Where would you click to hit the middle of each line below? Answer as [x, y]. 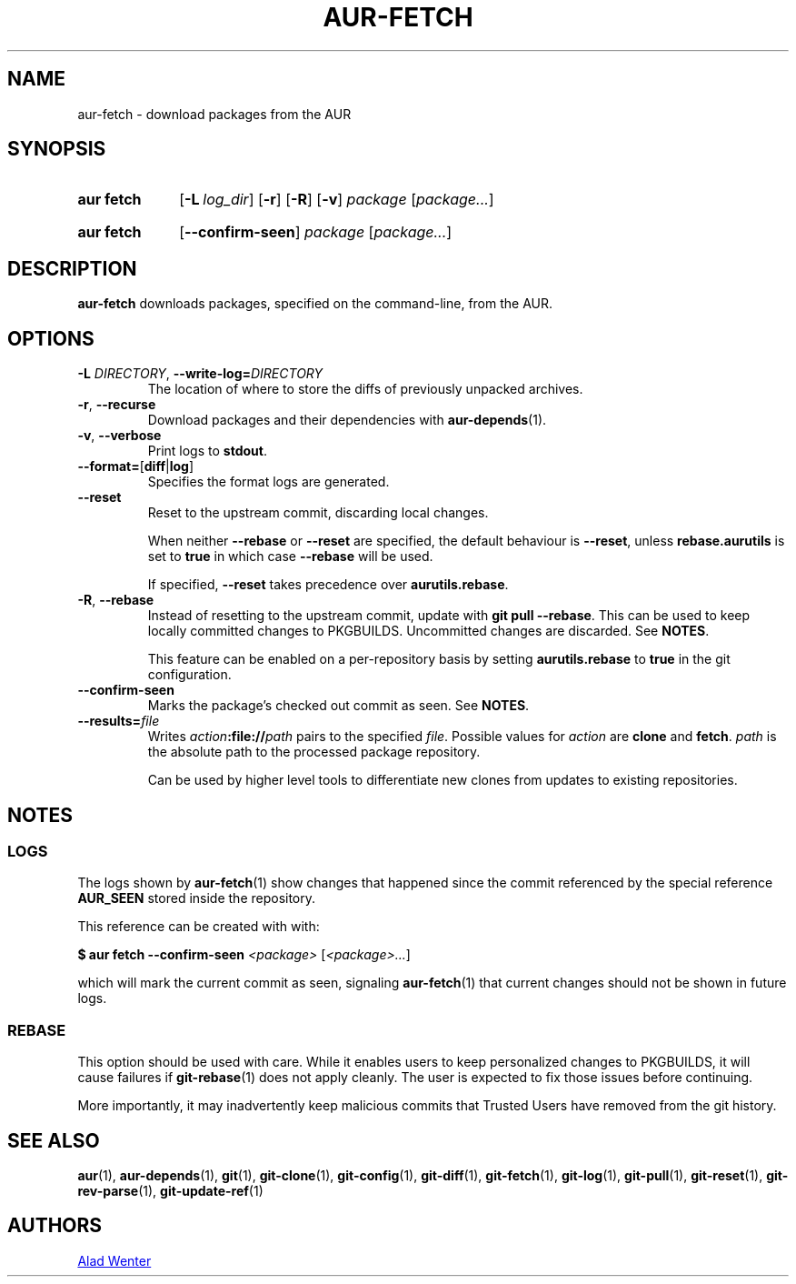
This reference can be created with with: [199, 927]
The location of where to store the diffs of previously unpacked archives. [365, 389]
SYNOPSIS [57, 149]
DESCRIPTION [72, 268]
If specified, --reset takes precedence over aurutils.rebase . [328, 585]
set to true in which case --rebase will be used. [290, 557]
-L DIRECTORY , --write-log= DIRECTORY [200, 374]
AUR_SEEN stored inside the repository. [197, 898]
